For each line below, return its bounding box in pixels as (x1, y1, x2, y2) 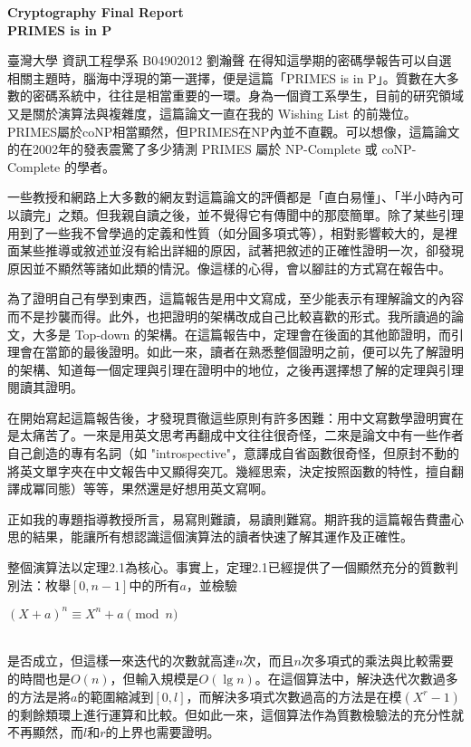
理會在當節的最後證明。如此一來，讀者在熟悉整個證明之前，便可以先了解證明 (7, 342, 464, 361)
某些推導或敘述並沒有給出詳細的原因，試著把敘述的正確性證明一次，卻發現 (19, 241, 464, 260)
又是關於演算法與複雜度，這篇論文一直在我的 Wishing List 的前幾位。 (7, 103, 417, 122)
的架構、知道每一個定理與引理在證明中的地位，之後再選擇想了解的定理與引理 (7, 359, 464, 378)
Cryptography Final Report (7, 3, 184, 21)
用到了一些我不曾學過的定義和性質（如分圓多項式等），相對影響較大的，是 (7, 223, 445, 242)
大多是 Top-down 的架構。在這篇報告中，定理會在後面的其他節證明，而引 (32, 324, 464, 343)
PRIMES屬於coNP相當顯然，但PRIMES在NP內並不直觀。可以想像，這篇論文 (7, 121, 460, 140)
